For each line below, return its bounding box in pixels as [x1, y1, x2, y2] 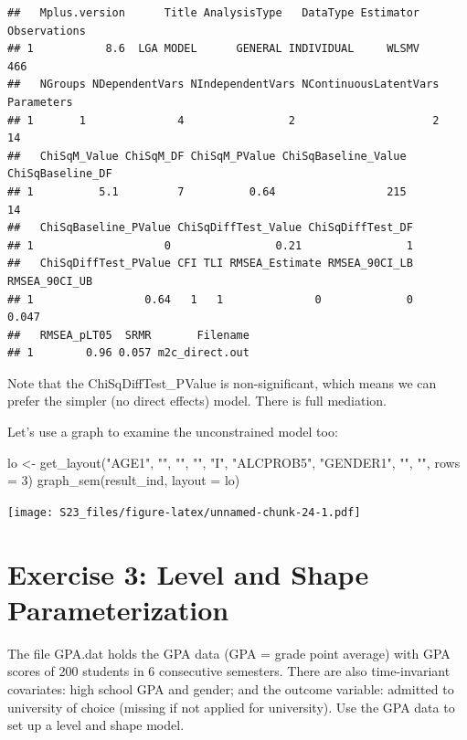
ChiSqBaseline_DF [7, 167, 112, 181]
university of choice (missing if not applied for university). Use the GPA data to [7, 697, 455, 716]
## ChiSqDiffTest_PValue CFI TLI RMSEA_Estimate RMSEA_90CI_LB [7, 257, 413, 270]
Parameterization [7, 590, 229, 628]
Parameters [7, 95, 73, 109]
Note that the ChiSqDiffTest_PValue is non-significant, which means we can [7, 373, 437, 392]
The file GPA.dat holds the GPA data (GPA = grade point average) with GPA [7, 643, 451, 662]
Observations [7, 24, 86, 37]
